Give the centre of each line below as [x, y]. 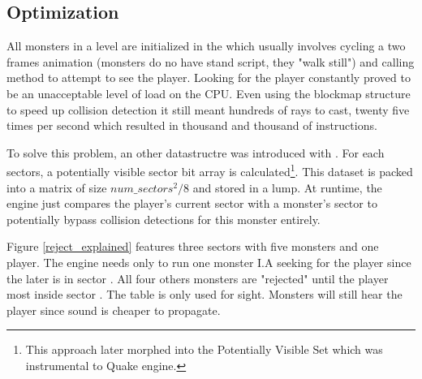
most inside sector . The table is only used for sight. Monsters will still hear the [205, 294]
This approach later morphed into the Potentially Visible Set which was [204, 349]
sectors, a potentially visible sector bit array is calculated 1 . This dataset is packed [210, 170]
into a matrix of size [57, 187]
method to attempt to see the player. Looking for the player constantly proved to [209, 78]
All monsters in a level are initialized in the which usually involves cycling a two [206, 46]
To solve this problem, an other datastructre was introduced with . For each [196, 152]
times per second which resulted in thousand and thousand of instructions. [192, 125]
